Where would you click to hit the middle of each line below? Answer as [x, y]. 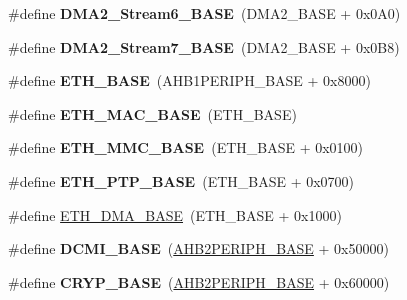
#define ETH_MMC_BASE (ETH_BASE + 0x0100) [186, 147]
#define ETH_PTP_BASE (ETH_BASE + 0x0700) [181, 180]
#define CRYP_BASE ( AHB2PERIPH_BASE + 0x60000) [199, 281]
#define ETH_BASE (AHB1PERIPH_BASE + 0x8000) [189, 80]
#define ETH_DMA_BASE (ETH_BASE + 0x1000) [175, 214]
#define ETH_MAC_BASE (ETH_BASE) [152, 113]
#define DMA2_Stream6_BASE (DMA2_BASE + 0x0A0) [204, 13]
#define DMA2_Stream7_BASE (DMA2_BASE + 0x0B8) [204, 46]
